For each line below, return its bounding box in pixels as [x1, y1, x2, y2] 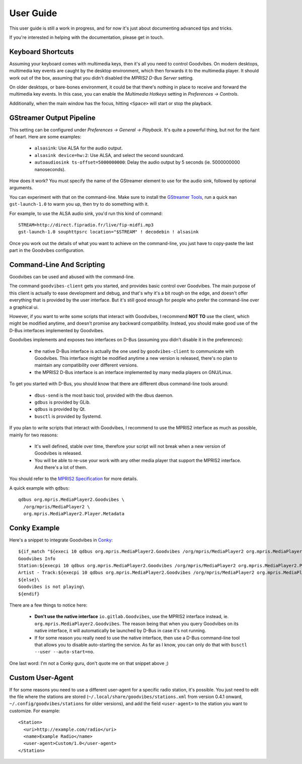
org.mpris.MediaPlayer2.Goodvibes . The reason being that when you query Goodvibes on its [34, 621, 239, 627]
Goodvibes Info [18, 556, 56, 561]
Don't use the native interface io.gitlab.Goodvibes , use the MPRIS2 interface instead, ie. [34, 614, 229, 620]
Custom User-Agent [9, 673, 74, 682]
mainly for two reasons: [9, 432, 58, 438]
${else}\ [18, 577, 40, 582]
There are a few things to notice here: [9, 602, 88, 608]
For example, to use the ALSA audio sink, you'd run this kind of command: [9, 210, 163, 216]
